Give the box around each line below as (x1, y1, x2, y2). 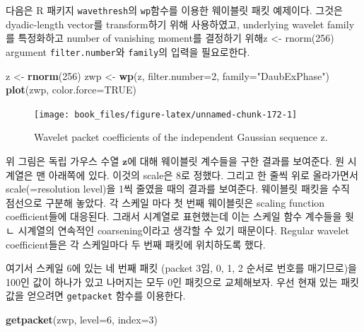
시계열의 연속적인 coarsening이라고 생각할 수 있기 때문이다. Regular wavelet (18, 222, 349, 237)
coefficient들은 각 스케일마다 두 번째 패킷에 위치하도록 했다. (6, 236, 266, 251)
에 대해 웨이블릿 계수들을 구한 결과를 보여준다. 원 (127, 153, 345, 168)
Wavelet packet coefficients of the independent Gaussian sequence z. (34, 130, 328, 144)
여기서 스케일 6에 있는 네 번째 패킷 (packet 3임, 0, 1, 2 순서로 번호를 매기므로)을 (6, 261, 357, 275)
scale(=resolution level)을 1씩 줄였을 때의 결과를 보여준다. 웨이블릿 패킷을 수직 (6, 181, 350, 196)
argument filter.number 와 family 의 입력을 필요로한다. (6, 44, 250, 59)
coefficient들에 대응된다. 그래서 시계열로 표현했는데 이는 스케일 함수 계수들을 (6, 209, 342, 224)
